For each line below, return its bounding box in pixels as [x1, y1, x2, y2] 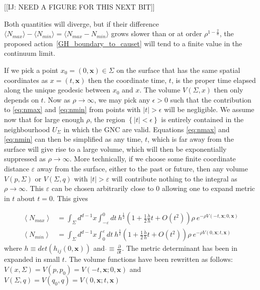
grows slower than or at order [111, 28, 202, 39]
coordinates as [4, 74, 48, 85]
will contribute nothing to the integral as [111, 173, 237, 183]
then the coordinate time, [88, 74, 167, 85]
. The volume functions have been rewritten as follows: [64, 254, 233, 264]
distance [4, 163, 29, 173]
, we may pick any [94, 94, 150, 105]
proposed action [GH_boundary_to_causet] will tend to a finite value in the [4, 38, 242, 48]
